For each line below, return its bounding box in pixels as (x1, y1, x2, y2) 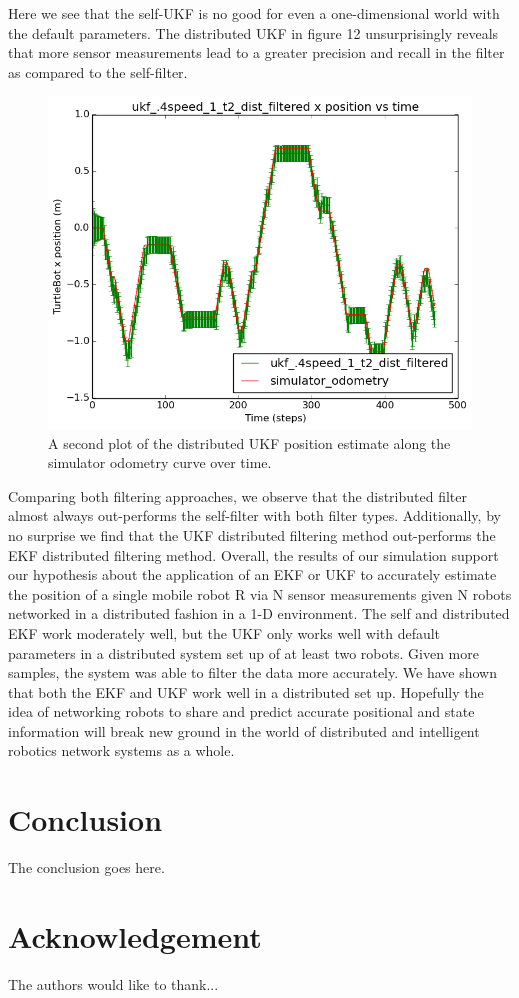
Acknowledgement (8, 915, 262, 956)
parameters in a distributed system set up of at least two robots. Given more (8, 642, 479, 663)
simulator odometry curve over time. (48, 452, 272, 473)
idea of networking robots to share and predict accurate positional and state (8, 701, 475, 722)
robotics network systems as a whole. (8, 740, 235, 761)
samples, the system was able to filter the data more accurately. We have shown (8, 662, 497, 683)
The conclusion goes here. (8, 857, 165, 878)
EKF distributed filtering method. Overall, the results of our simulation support (8, 544, 499, 565)
